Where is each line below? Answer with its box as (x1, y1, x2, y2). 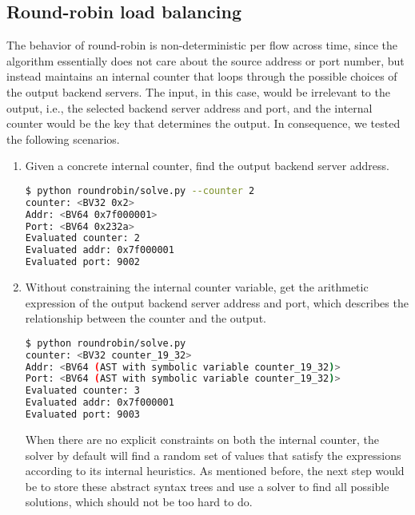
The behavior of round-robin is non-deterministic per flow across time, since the (6, 37, 398, 53)
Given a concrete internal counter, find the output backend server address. (25, 157, 389, 174)
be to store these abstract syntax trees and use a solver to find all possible (25, 477, 389, 494)
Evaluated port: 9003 (25, 409, 140, 421)
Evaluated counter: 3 (25, 385, 140, 397)
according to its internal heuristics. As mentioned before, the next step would (25, 462, 405, 479)
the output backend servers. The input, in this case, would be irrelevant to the (6, 83, 390, 100)
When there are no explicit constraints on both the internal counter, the (25, 430, 379, 447)
